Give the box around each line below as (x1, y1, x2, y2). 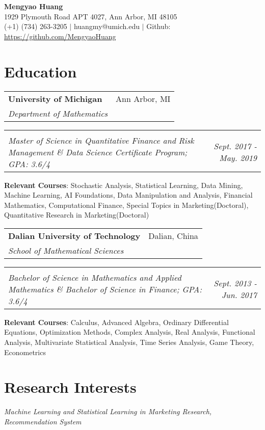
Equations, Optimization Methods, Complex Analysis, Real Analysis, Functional (4, 327, 255, 337)
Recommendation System (4, 416, 82, 426)
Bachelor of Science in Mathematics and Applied (8, 271, 181, 283)
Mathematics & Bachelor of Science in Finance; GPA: (8, 283, 202, 295)
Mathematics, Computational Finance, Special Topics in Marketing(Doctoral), (4, 199, 249, 210)
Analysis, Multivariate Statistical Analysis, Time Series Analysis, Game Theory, (4, 337, 254, 347)
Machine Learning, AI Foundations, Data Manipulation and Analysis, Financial (4, 190, 253, 200)
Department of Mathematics (8, 107, 108, 119)
